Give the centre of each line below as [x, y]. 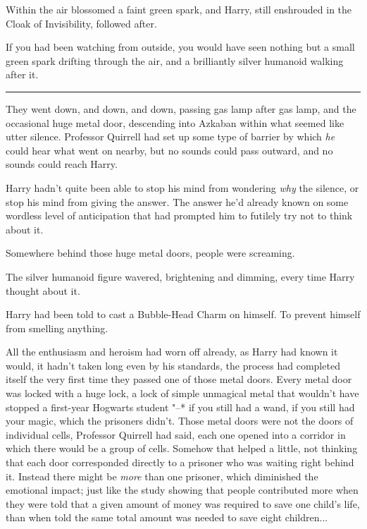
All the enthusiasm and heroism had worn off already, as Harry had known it [172, 352]
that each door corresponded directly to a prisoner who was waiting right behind [180, 462]
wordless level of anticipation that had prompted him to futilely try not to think [179, 215]
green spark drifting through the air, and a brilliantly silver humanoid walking [175, 60]
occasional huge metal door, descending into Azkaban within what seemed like [175, 122]
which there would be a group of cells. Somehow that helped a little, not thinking [182, 448]
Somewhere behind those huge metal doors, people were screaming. [150, 253]
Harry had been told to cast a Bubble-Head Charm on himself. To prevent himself [183, 314]
